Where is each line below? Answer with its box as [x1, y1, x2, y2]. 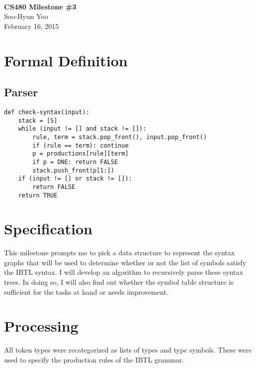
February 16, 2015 [4, 20, 59, 31]
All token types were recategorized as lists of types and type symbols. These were [4, 345, 252, 355]
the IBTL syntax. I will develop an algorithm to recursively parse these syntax [4, 267, 243, 277]
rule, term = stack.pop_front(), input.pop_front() [32, 133, 207, 141]
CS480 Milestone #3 [4, 1, 77, 11]
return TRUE [18, 191, 58, 199]
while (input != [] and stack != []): [18, 125, 147, 133]
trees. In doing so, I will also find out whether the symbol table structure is [4, 277, 234, 287]
